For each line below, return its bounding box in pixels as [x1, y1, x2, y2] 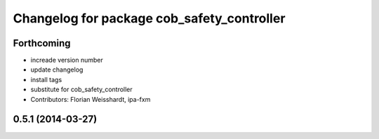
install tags [30, 75, 62, 84]
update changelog [30, 65, 84, 74]
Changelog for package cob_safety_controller [13, 11, 286, 26]
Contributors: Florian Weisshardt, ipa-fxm [30, 95, 151, 103]
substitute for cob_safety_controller [30, 85, 133, 94]
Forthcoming [13, 37, 71, 49]
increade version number [30, 56, 103, 65]
